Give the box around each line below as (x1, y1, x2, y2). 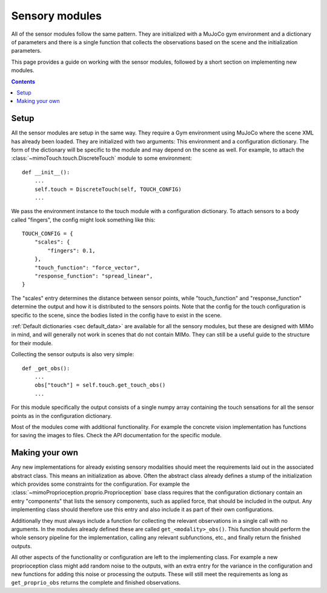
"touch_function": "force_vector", (34, 264, 140, 271)
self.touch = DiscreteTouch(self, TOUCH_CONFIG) (34, 185, 182, 193)
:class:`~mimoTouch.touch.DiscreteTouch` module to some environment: (11, 154, 192, 162)
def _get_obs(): (22, 365, 70, 372)
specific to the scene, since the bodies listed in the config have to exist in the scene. (11, 311, 222, 319)
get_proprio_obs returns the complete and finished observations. (11, 579, 181, 586)
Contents (11, 78, 36, 85)
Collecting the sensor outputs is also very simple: (11, 351, 134, 358)
